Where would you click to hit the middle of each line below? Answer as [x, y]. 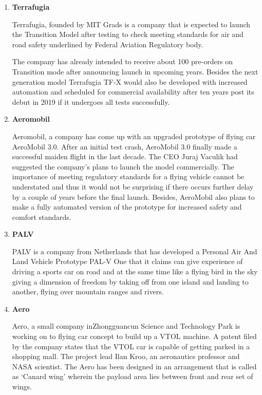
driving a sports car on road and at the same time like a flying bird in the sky [135, 271]
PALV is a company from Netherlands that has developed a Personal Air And [135, 251]
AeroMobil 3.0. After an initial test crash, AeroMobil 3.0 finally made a [125, 146]
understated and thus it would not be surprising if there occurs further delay [133, 186]
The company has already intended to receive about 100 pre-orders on [123, 61]
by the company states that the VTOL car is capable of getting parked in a [131, 346]
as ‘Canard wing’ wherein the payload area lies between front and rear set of [133, 376]
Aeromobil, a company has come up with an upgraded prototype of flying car [134, 136]
